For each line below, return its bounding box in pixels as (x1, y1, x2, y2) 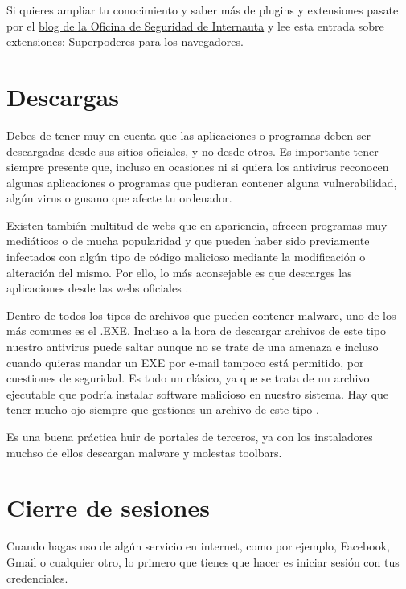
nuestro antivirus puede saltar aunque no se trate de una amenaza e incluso (6, 338, 379, 355)
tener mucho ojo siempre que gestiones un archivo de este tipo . (6, 401, 319, 418)
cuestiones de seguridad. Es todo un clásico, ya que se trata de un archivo (6, 370, 370, 387)
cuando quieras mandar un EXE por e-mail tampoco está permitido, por (6, 354, 364, 370)
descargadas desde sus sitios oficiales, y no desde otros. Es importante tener (6, 142, 379, 159)
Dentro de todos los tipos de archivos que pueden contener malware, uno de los (6, 306, 396, 323)
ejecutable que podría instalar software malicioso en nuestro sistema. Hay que (6, 385, 389, 402)
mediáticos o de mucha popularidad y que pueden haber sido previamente (6, 232, 370, 249)
